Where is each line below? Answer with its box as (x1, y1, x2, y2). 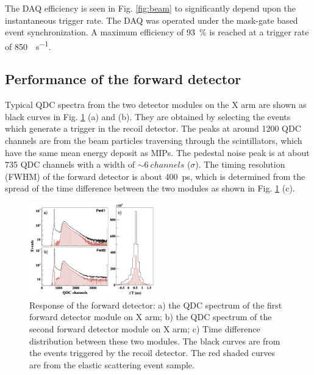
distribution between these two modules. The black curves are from (29, 334, 280, 347)
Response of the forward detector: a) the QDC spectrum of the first (29, 298, 282, 311)
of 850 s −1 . (5, 38, 51, 52)
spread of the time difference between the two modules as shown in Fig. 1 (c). (5, 182, 295, 195)
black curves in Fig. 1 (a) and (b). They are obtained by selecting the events (5, 110, 291, 123)
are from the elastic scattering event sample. (29, 358, 194, 371)
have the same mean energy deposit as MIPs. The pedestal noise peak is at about (5, 146, 310, 159)
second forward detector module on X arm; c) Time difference (29, 322, 260, 335)
